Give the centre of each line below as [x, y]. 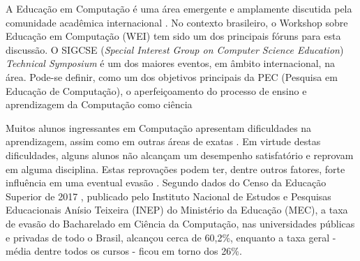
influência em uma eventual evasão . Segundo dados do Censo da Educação [166, 182]
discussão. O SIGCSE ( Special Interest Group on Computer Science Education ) [175, 49]
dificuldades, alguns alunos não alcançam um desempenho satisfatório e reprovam [180, 155]
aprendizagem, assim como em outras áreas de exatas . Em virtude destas [163, 141]
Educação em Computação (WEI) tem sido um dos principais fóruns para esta [173, 36]
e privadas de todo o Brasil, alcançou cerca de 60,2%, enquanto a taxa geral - [171, 237]
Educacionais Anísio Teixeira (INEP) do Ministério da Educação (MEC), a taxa [177, 210]
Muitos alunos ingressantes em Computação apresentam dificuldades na [159, 127]
